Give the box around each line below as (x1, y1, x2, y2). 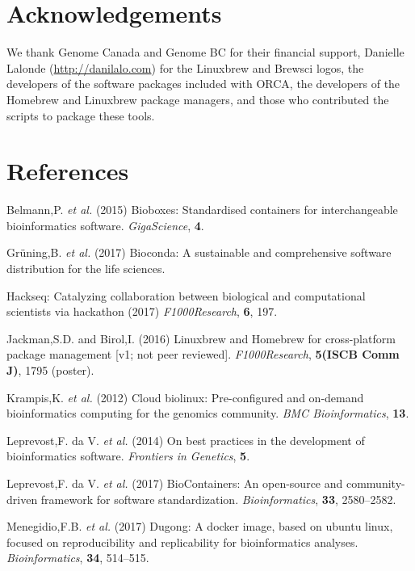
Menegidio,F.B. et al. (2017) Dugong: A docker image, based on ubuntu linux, (6, 518, 393, 535)
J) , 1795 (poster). (6, 361, 94, 378)
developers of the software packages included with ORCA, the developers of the (6, 75, 400, 92)
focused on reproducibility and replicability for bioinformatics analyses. (6, 533, 358, 550)
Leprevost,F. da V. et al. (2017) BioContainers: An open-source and (6, 474, 343, 491)
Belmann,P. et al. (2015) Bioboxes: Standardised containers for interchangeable (6, 201, 398, 218)
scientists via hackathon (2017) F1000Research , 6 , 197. (6, 303, 278, 320)
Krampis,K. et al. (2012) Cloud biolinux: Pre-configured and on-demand (6, 388, 364, 405)
